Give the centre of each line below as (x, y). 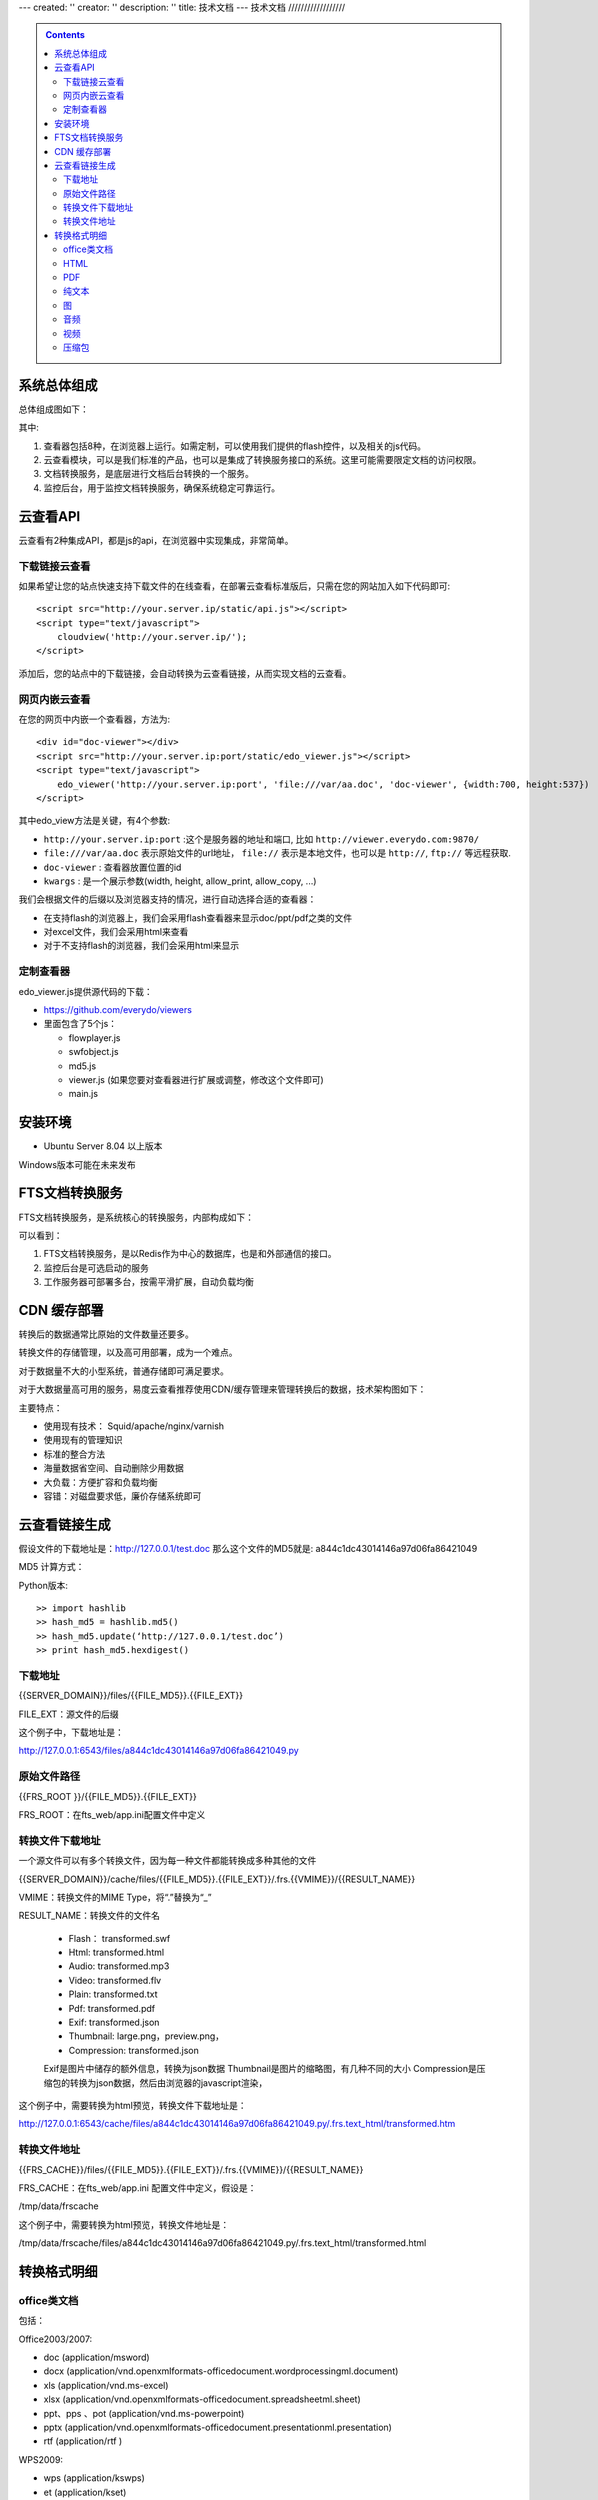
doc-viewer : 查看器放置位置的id (112, 867)
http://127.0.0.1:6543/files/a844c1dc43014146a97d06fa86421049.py (158, 1751)
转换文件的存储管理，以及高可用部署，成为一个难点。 (128, 1352)
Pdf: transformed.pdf (111, 2008)
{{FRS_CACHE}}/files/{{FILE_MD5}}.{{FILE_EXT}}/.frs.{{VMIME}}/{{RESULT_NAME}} (191, 2169)
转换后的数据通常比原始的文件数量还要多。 (106, 1334)
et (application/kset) (85, 2492)
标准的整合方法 (74, 1454)
